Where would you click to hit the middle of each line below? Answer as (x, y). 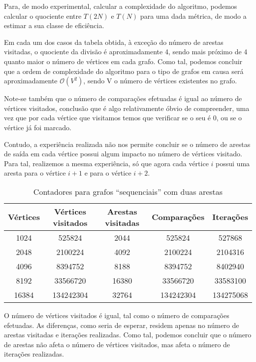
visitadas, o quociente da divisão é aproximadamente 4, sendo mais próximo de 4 (126, 52)
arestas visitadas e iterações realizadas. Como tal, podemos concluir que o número (128, 335)
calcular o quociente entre (43, 16)
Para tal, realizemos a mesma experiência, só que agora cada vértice (106, 163)
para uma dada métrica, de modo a (193, 16)
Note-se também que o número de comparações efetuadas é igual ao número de (123, 98)
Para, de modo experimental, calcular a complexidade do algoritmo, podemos (121, 6)
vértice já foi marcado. (38, 127)
